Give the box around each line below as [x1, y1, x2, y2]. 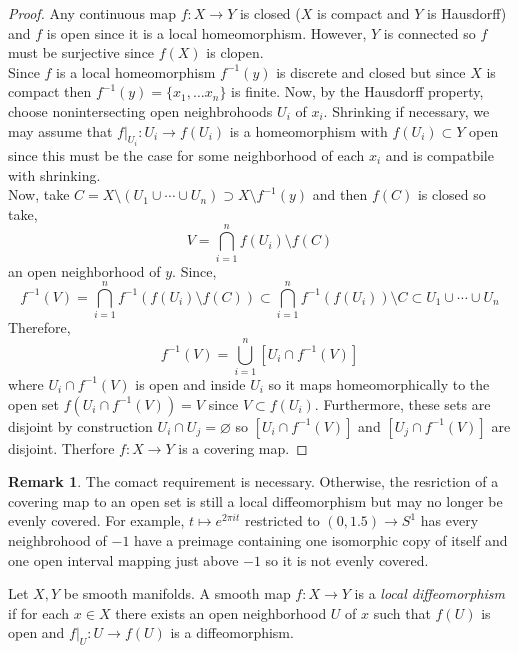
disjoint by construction [8, 415, 153, 436]
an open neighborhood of [8, 260, 161, 281]
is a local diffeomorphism [354, 583, 506, 604]
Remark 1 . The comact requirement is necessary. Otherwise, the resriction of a [8, 471, 499, 492]
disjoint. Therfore [8, 437, 115, 458]
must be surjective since [8, 42, 155, 63]
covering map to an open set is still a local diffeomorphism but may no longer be [8, 490, 503, 511]
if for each [8, 602, 70, 623]
